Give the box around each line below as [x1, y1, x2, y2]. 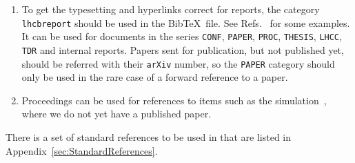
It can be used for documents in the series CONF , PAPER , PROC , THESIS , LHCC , [21, 29, 342, 44]
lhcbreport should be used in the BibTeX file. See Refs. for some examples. [21, 15, 350, 30]
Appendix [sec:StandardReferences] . [6, 143, 158, 157]
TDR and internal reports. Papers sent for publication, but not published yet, [21, 42, 344, 57]
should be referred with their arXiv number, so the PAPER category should [21, 56, 335, 70]
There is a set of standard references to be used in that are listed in [6, 130, 292, 144]
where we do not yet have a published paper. [21, 106, 212, 121]
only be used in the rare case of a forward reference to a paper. [21, 70, 288, 84]
